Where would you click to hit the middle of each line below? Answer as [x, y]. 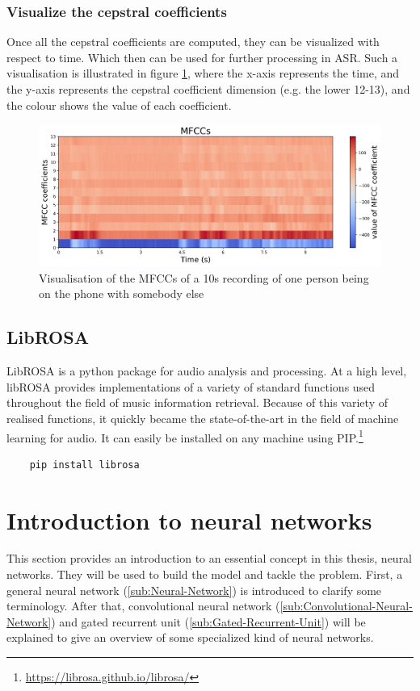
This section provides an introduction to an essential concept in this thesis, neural [210, 558]
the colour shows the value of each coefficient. [119, 105]
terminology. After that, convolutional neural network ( [143, 606]
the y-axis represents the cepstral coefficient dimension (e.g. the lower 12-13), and [208, 89]
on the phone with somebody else [122, 293]
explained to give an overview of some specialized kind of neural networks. [190, 637]
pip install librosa [84, 465]
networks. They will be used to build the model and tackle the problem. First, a [205, 574]
